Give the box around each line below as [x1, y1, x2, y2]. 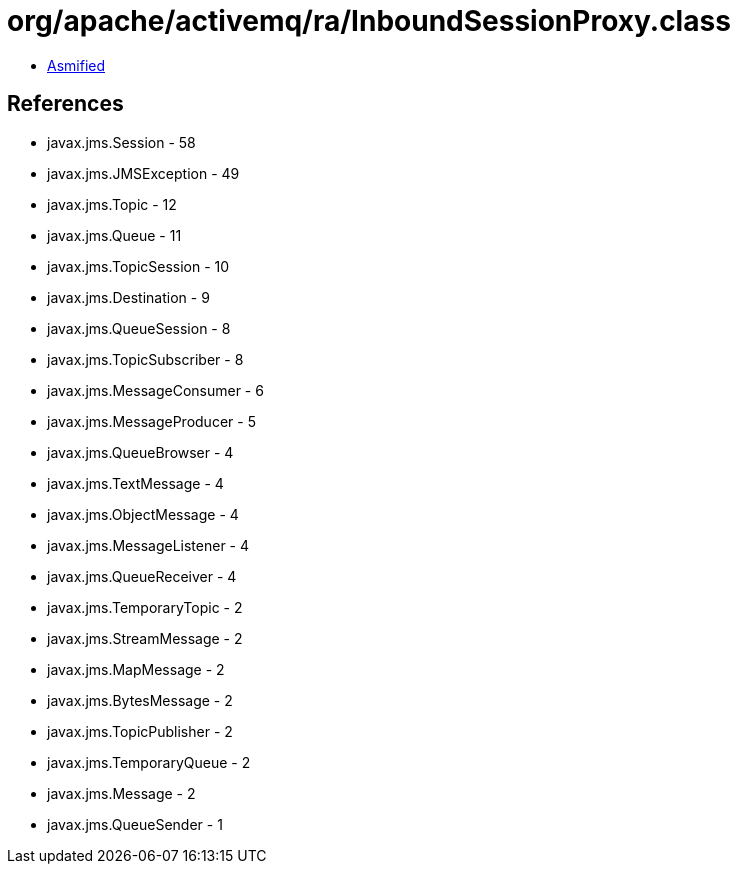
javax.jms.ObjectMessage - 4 [47, 505, 239, 523]
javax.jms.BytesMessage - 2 [47, 691, 233, 709]
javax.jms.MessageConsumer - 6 [47, 381, 264, 399]
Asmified [47, 56, 106, 74]
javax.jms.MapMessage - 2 [47, 660, 225, 678]
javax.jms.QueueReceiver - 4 [47, 567, 237, 585]
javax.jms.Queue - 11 [47, 226, 182, 244]
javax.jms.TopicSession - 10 [47, 257, 230, 275]
